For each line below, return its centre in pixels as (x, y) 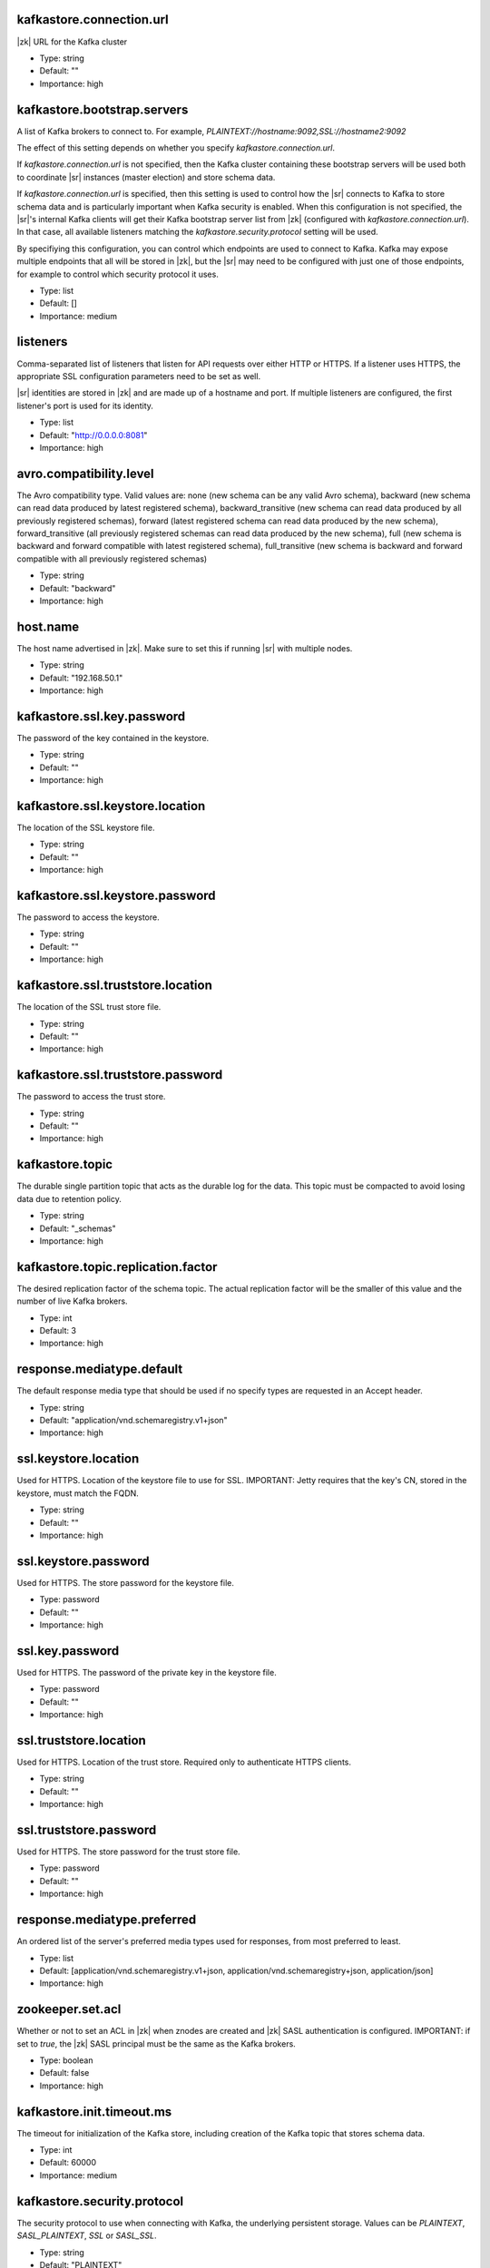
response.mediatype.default (100, 1369)
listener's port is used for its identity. (85, 406)
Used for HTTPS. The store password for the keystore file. (126, 1582)
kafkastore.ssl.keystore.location (111, 806)
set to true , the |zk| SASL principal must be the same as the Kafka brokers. (157, 2043)
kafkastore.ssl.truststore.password (120, 1075)
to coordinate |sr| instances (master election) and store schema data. (146, 177)
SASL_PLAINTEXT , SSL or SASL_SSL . (87, 2235)
